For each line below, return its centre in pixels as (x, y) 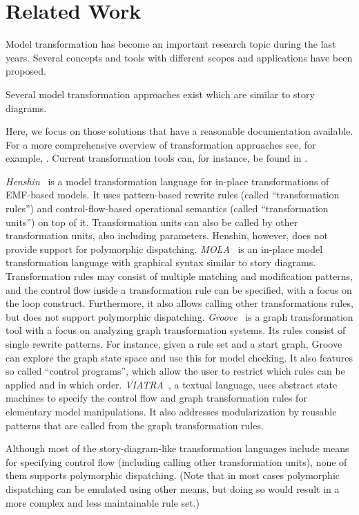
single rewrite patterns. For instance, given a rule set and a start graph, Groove (174, 344)
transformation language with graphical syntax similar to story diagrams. (161, 262)
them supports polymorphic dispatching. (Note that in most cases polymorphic (173, 475)
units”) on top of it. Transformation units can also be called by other (152, 222)
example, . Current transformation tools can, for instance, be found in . (157, 158)
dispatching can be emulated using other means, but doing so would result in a (173, 488)
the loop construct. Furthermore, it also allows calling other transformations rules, (179, 303)
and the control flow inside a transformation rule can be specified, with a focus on (179, 289)
